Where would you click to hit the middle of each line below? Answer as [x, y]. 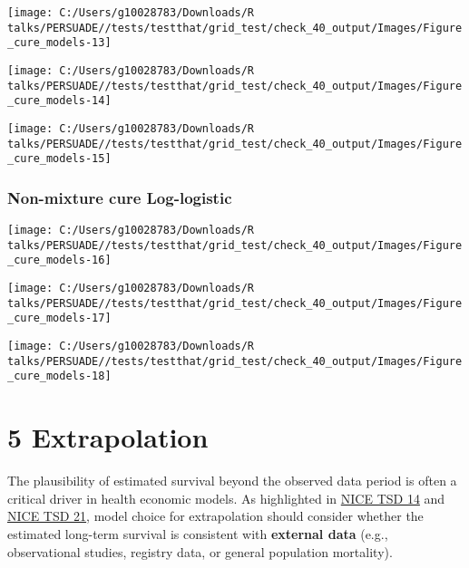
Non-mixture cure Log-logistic [120, 197]
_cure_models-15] [59, 159]
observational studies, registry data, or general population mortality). [200, 551]
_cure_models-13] [59, 43]
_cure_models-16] [59, 260]
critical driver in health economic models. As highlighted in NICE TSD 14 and [226, 498]
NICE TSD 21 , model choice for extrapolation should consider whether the [215, 516]
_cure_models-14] [59, 101]
